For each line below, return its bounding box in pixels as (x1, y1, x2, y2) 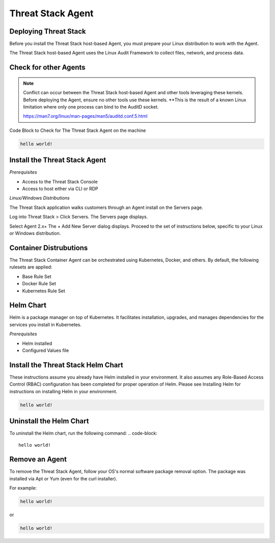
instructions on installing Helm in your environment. (9, 388, 118, 394)
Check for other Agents (9, 63, 86, 72)
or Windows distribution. (9, 230, 61, 236)
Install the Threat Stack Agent (9, 156, 106, 165)
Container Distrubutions (9, 243, 88, 252)
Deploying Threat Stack (9, 27, 86, 36)
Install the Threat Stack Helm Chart (9, 361, 123, 369)
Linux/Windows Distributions (9, 195, 70, 201)
